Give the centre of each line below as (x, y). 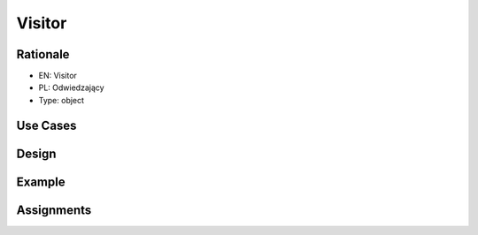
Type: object (61, 100)
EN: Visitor (58, 76)
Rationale (43, 54)
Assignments (54, 210)
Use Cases (46, 125)
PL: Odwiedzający (72, 87)
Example (41, 182)
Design (36, 153)
